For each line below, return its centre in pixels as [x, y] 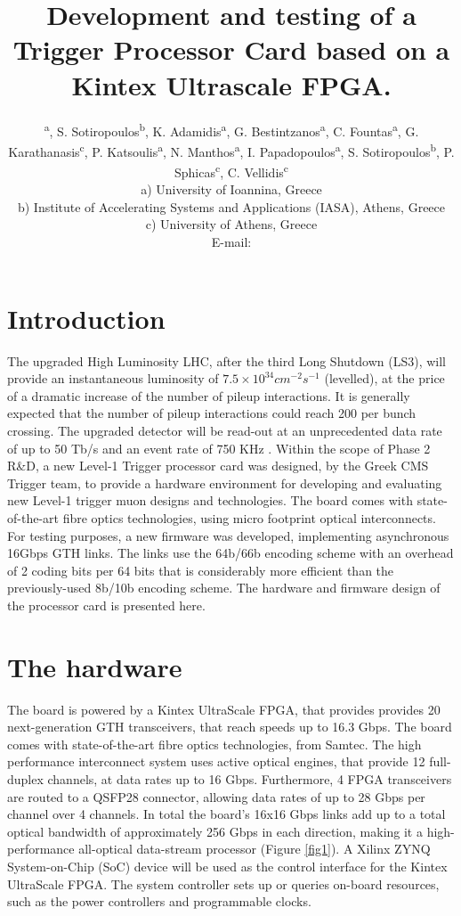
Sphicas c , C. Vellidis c [231, 171]
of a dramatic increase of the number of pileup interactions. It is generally [209, 395]
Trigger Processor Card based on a [231, 49]
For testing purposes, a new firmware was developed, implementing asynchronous [228, 535]
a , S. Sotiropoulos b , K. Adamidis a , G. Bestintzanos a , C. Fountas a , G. [231, 129]
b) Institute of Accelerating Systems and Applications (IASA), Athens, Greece [231, 206]
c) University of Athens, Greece [231, 224]
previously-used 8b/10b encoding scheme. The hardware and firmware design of [224, 588]
